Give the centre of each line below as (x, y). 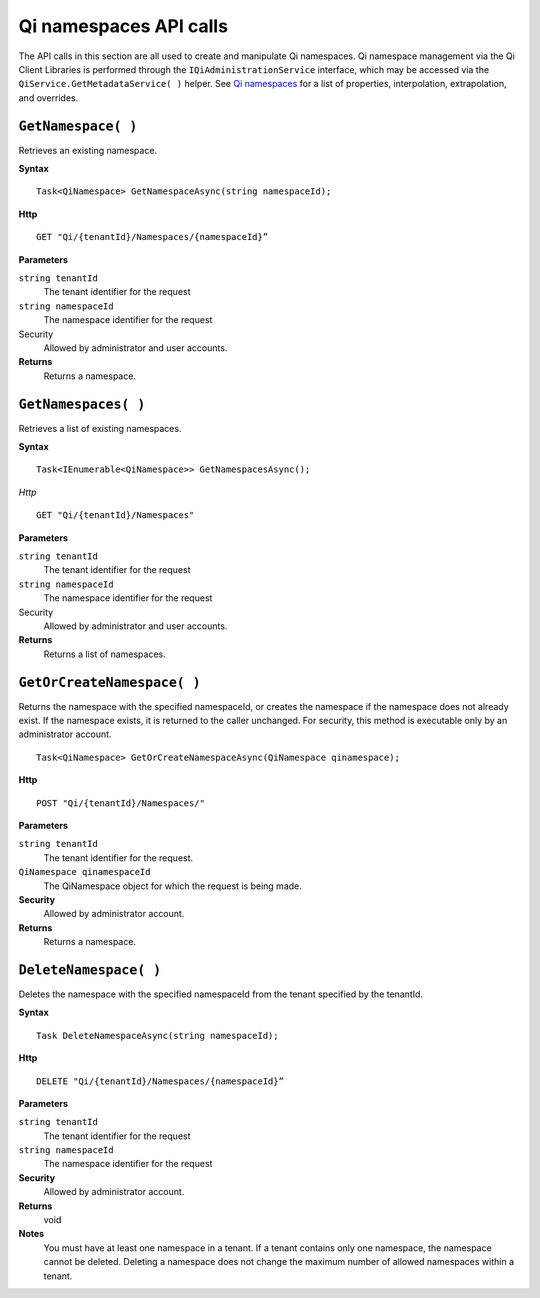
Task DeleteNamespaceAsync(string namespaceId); (157, 1035)
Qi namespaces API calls (123, 26)
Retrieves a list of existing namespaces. (100, 428)
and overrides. (48, 97)
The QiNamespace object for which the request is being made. (172, 886)
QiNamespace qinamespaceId (84, 872)
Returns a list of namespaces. (105, 654)
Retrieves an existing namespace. (88, 150)
